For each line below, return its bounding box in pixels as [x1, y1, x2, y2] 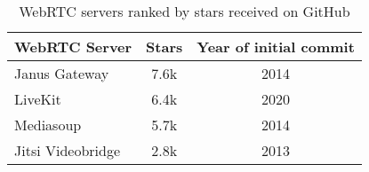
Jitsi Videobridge [14, 140, 121, 160]
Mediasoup [14, 114, 82, 135]
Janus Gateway [14, 63, 109, 83]
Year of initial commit [197, 36, 355, 57]
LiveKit [14, 89, 61, 109]
